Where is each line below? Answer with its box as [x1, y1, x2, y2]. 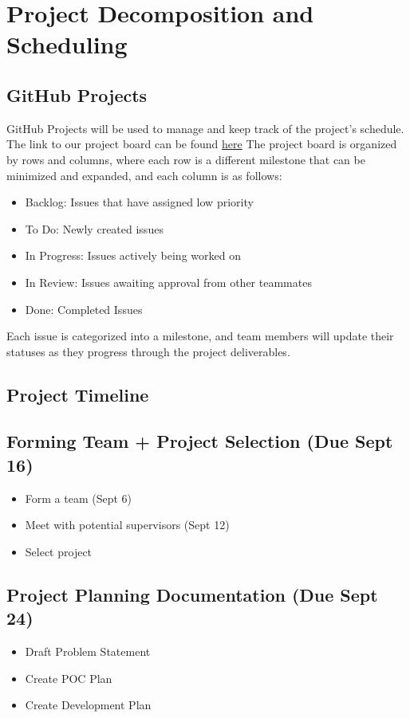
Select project [25, 543, 93, 559]
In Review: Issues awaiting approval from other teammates [25, 273, 312, 290]
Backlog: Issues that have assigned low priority [25, 194, 254, 210]
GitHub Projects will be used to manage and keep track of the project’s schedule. [6, 120, 404, 136]
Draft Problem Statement [25, 643, 151, 660]
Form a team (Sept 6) [25, 489, 132, 506]
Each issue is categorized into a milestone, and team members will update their [6, 328, 394, 344]
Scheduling [6, 28, 128, 61]
